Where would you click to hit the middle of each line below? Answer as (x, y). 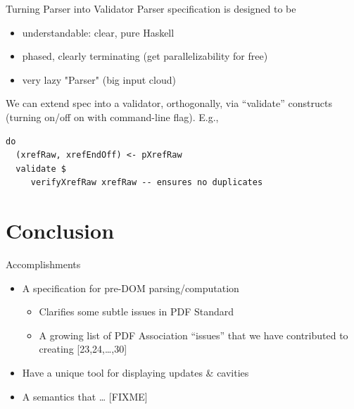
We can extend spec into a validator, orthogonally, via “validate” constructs (169, 103)
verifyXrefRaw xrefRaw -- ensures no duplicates (147, 183)
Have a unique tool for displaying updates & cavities (135, 373)
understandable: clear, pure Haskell (98, 32)
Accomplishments (43, 264)
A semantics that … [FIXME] (85, 396)
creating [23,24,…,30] (83, 349)
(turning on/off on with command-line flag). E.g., (112, 117)
